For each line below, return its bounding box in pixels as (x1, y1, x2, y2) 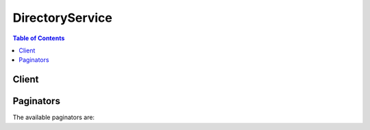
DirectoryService (12, 10, 112, 25)
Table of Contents (12, 34, 65, 42)
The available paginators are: (12, 113, 95, 122)
